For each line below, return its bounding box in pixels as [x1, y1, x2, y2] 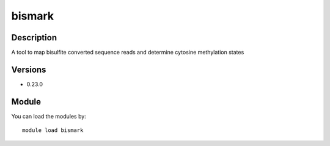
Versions [11, 64, 46, 75]
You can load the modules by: [11, 112, 87, 120]
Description [11, 32, 57, 43]
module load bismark [22, 127, 84, 134]
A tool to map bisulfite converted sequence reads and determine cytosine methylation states [11, 49, 244, 56]
